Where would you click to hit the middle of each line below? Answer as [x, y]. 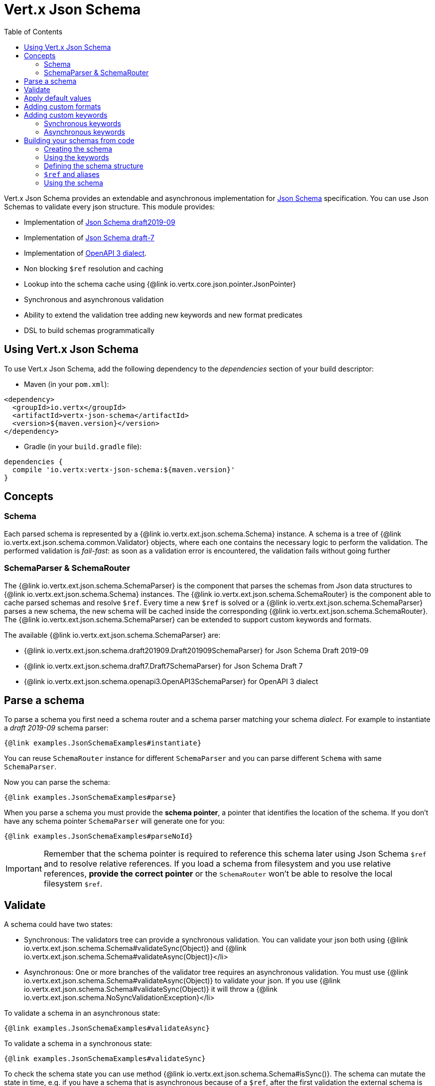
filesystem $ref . [73, 884]
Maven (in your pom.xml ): [67, 384]
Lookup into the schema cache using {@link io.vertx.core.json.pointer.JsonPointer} [160, 284]
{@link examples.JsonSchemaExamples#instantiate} [103, 743]
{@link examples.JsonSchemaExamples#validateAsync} [107, 1028]
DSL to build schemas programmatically [89, 330]
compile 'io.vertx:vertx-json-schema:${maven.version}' [124, 469]
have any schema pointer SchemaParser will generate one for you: [114, 821]
